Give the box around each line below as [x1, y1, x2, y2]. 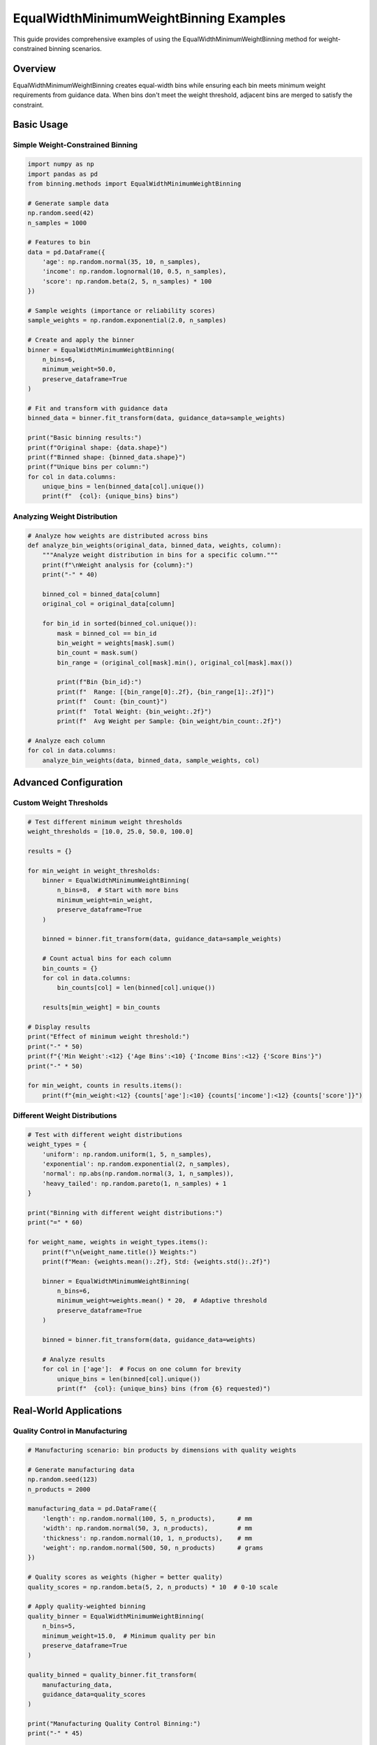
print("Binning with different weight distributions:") [27, 1208, 223, 1217]
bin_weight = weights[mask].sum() [57, 639, 175, 647]
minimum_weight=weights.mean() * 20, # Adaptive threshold [57, 1297, 267, 1305]
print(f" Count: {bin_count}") [57, 698, 168, 706]
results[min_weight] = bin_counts [42, 1004, 161, 1011]
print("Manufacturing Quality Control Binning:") [27, 1720, 201, 1728]
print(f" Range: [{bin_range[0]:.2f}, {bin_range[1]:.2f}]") [57, 688, 275, 696]
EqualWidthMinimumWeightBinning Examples [13, 10, 286, 26]
